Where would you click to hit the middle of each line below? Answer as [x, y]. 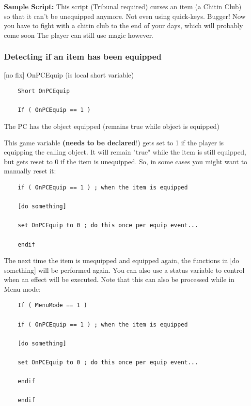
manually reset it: [30, 171]
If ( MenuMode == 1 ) [52, 305]
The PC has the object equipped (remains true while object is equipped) [112, 126]
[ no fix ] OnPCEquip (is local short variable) [69, 74]
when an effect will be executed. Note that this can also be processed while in [119, 279]
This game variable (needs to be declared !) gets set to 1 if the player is [114, 142]
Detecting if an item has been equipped [83, 56]
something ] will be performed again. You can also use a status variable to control [124, 270]
